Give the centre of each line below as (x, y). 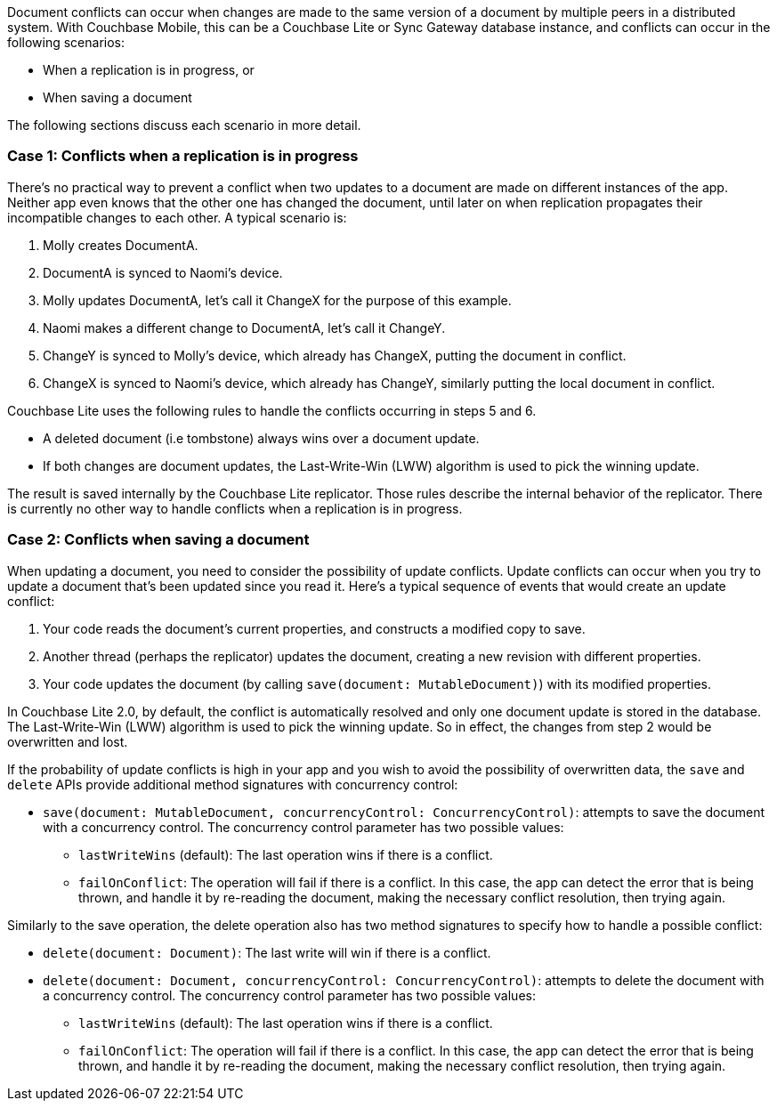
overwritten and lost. (68, 741)
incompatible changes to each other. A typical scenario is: (177, 217)
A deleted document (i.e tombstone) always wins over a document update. (261, 438)
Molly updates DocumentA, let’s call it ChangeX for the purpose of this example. (277, 300)
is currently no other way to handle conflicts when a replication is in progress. (235, 508)
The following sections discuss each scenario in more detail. (184, 125)
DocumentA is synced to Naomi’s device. (163, 272)
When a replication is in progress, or (149, 70)
